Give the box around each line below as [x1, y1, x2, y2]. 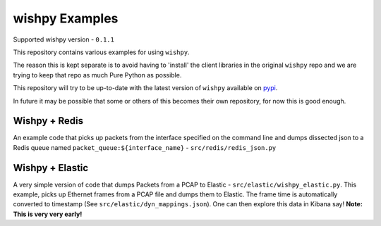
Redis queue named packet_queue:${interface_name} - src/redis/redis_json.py [13, 143, 277, 151]
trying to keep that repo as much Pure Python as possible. [13, 70, 182, 79]
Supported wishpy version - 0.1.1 [13, 35, 114, 44]
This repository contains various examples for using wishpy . [13, 48, 190, 56]
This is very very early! [13, 210, 83, 218]
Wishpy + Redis [13, 115, 84, 127]
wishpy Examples [13, 11, 119, 26]
